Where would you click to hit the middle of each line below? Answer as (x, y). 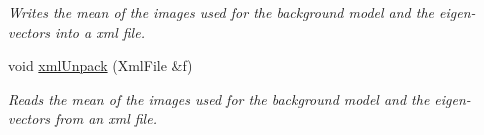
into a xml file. (100, 31)
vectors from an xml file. (82, 118)
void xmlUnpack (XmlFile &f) (100, 65)
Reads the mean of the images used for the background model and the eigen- (239, 98)
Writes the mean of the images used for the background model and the (221, 12)
